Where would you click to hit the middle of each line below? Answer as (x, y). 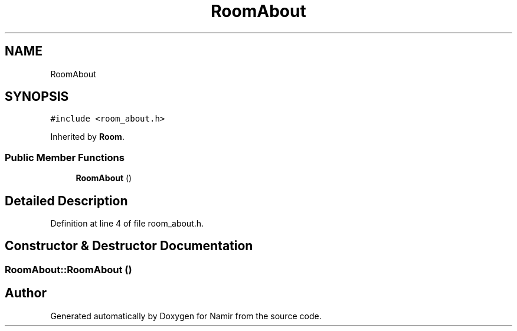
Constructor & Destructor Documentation (129, 246)
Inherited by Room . (87, 137)
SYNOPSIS (37, 97)
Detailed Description (66, 201)
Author (26, 293)
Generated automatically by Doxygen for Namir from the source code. (186, 316)
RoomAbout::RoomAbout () (68, 269)
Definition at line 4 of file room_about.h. (127, 224)
